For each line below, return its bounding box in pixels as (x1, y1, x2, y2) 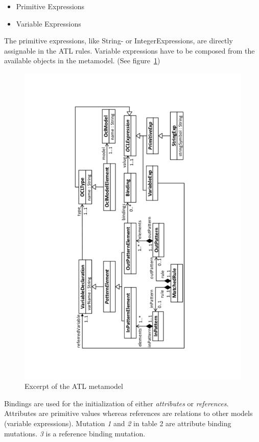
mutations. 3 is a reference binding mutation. (4, 428, 146, 438)
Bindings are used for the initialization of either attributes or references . (4, 398, 229, 408)
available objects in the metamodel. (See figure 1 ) (4, 55, 160, 66)
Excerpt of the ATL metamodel (25, 381, 123, 391)
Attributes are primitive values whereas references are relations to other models (4, 408, 253, 419)
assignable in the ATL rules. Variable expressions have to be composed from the (4, 45, 255, 56)
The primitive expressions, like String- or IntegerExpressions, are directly (4, 35, 233, 46)
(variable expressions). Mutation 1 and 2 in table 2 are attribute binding (4, 418, 231, 429)
